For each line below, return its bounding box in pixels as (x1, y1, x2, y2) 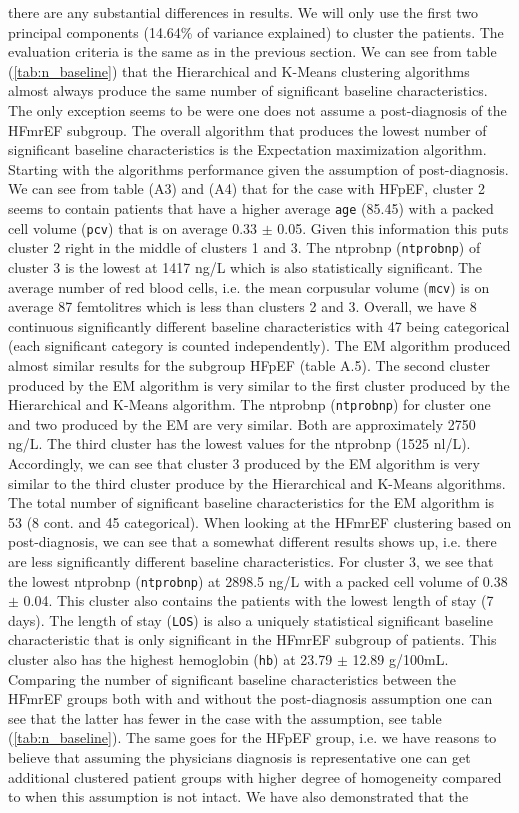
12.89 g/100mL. (352, 649, 449, 670)
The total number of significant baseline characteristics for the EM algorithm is (8, 492, 495, 513)
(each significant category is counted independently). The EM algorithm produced (8, 335, 511, 356)
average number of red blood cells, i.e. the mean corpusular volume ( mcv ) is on (8, 276, 490, 297)
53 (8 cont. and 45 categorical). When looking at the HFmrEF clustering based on (8, 511, 512, 532)
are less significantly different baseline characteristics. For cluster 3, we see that (8, 550, 494, 571)
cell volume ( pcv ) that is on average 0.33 (8, 217, 258, 238)
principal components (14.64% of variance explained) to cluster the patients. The (8, 21, 504, 42)
